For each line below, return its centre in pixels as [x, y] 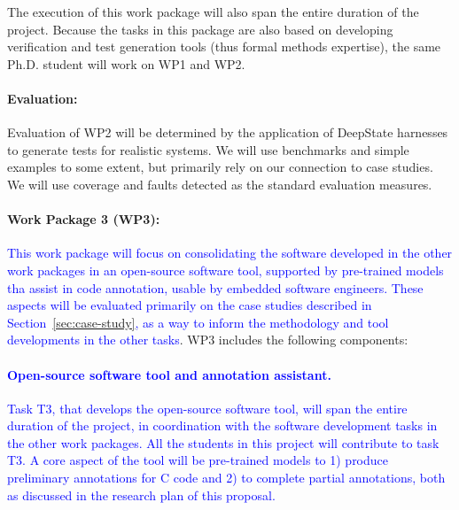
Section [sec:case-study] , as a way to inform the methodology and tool [198, 322]
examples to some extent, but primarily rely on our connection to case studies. [220, 167]
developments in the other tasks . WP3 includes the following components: [208, 340]
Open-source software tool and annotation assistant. [169, 374]
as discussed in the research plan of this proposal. [141, 495]
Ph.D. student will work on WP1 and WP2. [126, 63]
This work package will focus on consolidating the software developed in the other [230, 253]
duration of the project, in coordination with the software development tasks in [222, 425]
